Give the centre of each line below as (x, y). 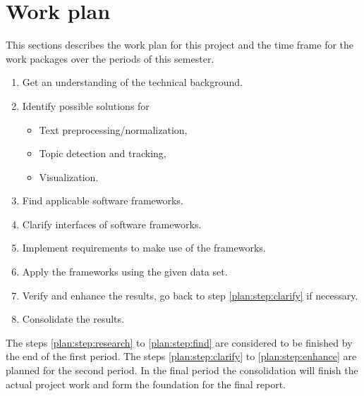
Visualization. (69, 177)
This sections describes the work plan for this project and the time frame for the (180, 45)
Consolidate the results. (73, 319)
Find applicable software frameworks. (103, 200)
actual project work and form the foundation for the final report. (146, 384)
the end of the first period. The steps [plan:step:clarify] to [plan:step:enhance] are (181, 356)
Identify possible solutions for (86, 105)
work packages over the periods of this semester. (110, 58)
